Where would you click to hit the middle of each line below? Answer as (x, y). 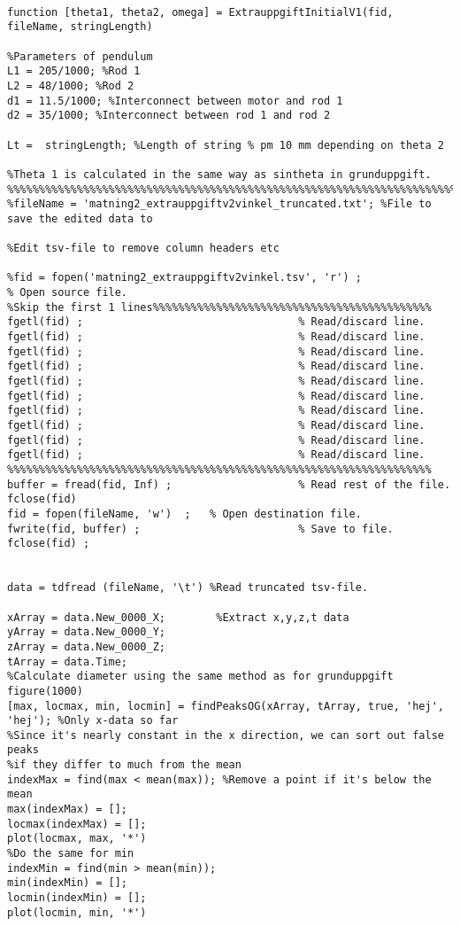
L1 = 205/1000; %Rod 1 (74, 71)
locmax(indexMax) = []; (77, 824)
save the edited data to (80, 218)
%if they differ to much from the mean (124, 765)
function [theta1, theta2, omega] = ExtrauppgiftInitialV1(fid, (200, 12)
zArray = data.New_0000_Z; (86, 646)
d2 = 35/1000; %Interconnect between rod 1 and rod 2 (169, 116)
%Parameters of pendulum (80, 56)
